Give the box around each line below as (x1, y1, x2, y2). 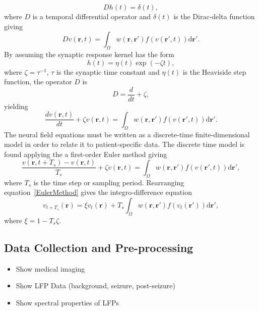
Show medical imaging (16, 263, 85, 274)
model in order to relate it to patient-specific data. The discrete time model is (4, 139, 245, 149)
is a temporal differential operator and (32, 11, 151, 21)
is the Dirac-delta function (173, 11, 255, 21)
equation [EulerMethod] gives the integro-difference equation (4, 187, 192, 197)
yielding (4, 100, 28, 111)
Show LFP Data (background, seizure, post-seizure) (16, 280, 175, 291)
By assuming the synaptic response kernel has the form (4, 48, 174, 59)
